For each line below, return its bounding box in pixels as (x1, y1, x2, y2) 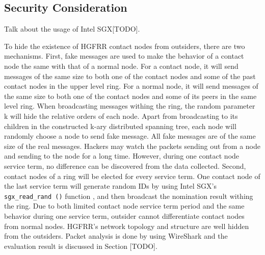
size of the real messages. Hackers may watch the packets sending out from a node (4, 140, 260, 151)
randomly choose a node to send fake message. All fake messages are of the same (4, 131, 256, 141)
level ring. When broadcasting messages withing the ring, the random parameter (4, 100, 255, 111)
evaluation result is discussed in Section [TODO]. (4, 240, 157, 251)
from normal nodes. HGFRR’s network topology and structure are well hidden (4, 220, 249, 231)
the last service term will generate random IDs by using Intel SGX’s (4, 181, 217, 191)
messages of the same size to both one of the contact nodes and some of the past (4, 70, 256, 81)
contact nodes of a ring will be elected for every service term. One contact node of (4, 170, 260, 181)
